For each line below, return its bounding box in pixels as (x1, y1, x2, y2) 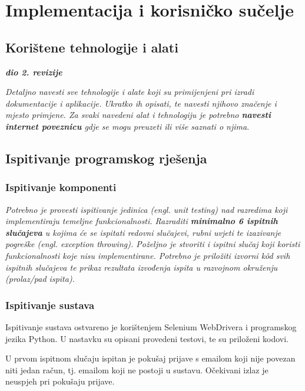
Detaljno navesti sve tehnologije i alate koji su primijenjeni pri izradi (5, 86, 254, 98)
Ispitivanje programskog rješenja (5, 149, 207, 167)
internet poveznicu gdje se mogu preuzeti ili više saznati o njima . (5, 120, 250, 132)
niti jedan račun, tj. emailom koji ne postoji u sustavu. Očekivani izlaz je (5, 363, 268, 376)
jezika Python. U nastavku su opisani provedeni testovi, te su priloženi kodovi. (5, 332, 289, 344)
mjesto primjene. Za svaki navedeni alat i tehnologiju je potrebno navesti (5, 109, 271, 121)
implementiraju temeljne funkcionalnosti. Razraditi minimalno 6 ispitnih (5, 215, 278, 227)
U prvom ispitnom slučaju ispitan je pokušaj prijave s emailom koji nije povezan (5, 352, 296, 364)
